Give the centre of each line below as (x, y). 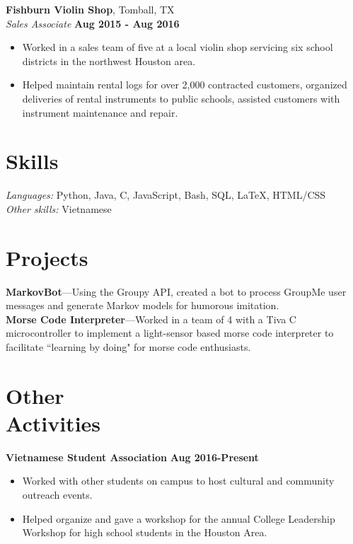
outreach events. (57, 495)
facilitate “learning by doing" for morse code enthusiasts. (128, 346)
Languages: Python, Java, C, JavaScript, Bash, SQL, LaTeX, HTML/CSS (166, 195)
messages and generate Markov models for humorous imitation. (143, 305)
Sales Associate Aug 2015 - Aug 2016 (93, 23)
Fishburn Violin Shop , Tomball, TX (90, 9)
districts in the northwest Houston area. (109, 60)
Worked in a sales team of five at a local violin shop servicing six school (178, 47)
